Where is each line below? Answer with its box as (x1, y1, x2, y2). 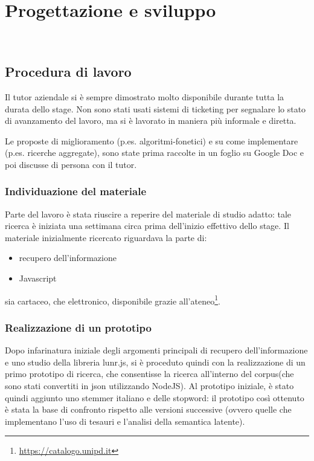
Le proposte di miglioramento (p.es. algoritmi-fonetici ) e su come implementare (5, 134, 298, 147)
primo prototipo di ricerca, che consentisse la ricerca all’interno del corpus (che (5, 367, 294, 380)
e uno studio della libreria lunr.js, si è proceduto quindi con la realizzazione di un (5, 355, 306, 368)
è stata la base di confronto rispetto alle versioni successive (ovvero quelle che (5, 403, 292, 416)
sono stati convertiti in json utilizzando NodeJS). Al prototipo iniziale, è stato (5, 379, 294, 392)
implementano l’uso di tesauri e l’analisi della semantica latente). (5, 414, 245, 427)
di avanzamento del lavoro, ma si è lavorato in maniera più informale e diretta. (5, 114, 296, 127)
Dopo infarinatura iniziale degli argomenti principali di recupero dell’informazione (5, 344, 308, 356)
